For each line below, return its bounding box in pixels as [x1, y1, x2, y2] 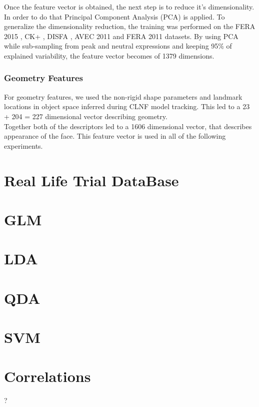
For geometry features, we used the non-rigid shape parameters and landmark [4, 91, 242, 102]
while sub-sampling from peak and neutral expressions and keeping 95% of [4, 41, 232, 51]
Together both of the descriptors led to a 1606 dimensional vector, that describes [4, 121, 252, 131]
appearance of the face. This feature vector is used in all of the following [4, 131, 226, 141]
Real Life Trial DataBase [4, 170, 179, 190]
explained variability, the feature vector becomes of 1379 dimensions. [4, 50, 214, 61]
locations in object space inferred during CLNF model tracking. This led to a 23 [4, 101, 250, 112]
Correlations [4, 366, 91, 386]
